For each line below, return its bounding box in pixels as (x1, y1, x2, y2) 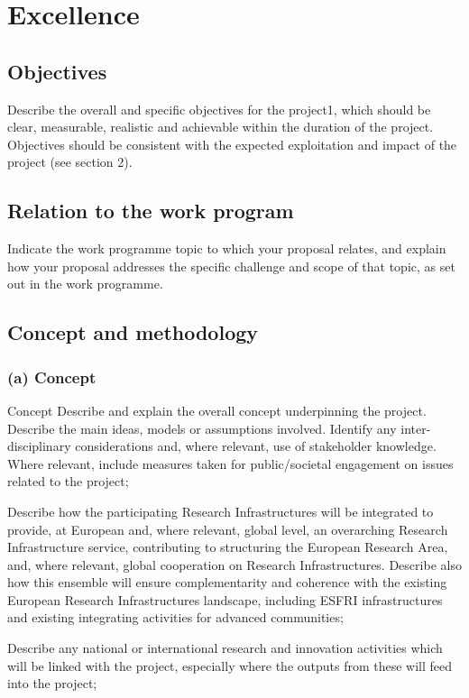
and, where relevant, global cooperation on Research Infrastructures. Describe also (7, 555, 462, 574)
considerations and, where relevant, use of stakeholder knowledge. (75, 436, 437, 455)
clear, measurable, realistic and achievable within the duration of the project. (7, 117, 434, 136)
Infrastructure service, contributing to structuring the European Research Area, (7, 537, 448, 556)
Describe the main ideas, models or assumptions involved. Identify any (7, 418, 397, 437)
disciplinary (7, 436, 71, 455)
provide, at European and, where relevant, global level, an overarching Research (7, 519, 448, 538)
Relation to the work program (7, 197, 294, 225)
